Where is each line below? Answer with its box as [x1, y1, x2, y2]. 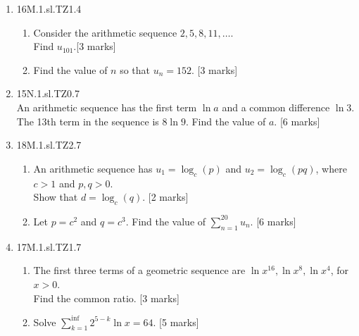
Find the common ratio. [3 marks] [33, 290, 179, 305]
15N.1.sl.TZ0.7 [16, 86, 80, 101]
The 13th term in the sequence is [16, 113, 159, 128]
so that [120, 62, 151, 77]
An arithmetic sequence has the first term [16, 99, 197, 114]
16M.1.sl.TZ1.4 [16, 1, 82, 15]
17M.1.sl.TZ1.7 [16, 239, 82, 254]
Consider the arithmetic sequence [33, 25, 177, 39]
